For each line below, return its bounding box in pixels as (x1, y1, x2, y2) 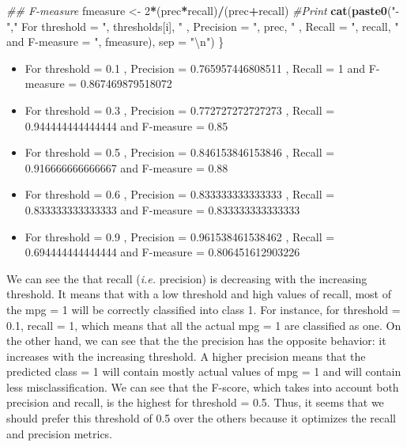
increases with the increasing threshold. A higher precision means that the (6, 347, 366, 364)
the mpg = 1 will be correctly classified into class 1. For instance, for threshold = (6, 301, 401, 317)
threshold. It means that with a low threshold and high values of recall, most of (6, 286, 392, 302)
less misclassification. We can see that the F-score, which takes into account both (6, 378, 399, 395)
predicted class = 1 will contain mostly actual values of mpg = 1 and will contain (6, 363, 401, 380)
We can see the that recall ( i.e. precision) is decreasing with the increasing (6, 270, 367, 286)
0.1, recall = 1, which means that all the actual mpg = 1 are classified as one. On (6, 316, 401, 333)
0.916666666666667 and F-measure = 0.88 (24, 159, 228, 176)
